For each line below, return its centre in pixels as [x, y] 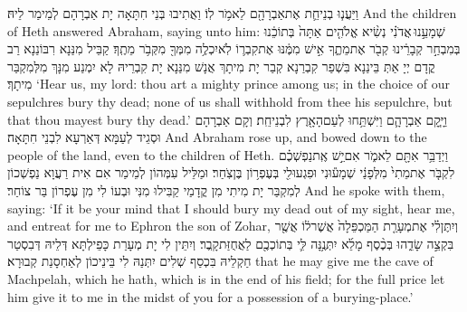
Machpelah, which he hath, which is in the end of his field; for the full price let [226, 278]
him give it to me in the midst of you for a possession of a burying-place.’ [210, 296]
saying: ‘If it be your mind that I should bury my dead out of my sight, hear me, [231, 208]
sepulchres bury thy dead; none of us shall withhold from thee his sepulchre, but [230, 101]
